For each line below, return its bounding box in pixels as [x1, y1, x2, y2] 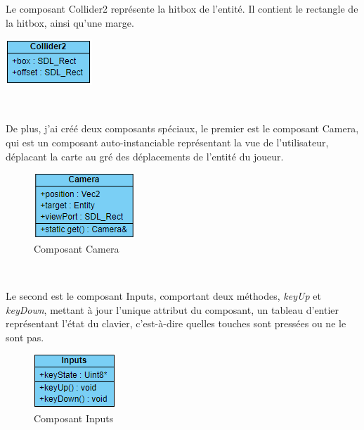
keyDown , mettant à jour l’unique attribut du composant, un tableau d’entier [6, 302, 339, 317]
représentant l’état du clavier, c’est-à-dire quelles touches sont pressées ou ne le [6, 316, 346, 331]
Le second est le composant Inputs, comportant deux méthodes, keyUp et [6, 288, 321, 303]
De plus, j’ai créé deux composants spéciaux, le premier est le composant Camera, [6, 121, 359, 136]
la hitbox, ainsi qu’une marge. [6, 15, 134, 30]
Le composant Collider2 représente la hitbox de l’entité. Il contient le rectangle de [6, 1, 358, 15]
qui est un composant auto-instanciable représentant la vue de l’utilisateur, [6, 134, 329, 149]
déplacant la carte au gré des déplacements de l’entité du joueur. [6, 148, 284, 163]
